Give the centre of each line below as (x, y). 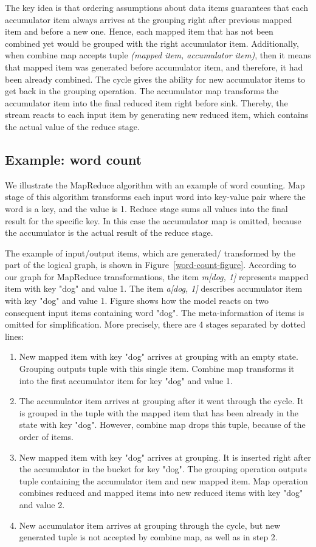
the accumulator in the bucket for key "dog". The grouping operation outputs (163, 469)
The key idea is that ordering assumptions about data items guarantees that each (157, 7)
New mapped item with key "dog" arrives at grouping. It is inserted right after (165, 457)
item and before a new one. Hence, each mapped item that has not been (139, 31)
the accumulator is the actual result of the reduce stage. (109, 232)
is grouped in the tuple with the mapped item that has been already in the (159, 412)
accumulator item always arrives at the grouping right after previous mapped (149, 19)
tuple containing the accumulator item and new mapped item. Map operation (163, 480)
